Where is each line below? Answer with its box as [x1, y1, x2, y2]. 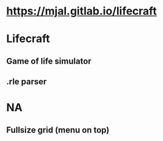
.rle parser [6, 77, 47, 87]
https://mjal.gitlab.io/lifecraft [6, 4, 157, 18]
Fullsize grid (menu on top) [6, 125, 110, 135]
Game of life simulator [6, 56, 92, 66]
